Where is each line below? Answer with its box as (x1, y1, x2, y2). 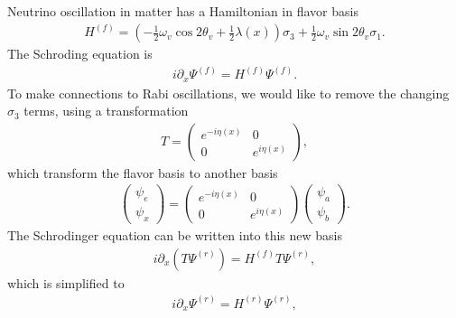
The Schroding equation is (7, 44, 153, 63)
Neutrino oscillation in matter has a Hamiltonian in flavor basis (7, 2, 358, 20)
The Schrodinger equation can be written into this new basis (7, 226, 342, 245)
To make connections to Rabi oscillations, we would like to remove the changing (7, 83, 450, 102)
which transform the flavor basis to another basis (7, 163, 278, 182)
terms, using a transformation (23, 101, 189, 120)
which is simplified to (7, 273, 125, 292)
